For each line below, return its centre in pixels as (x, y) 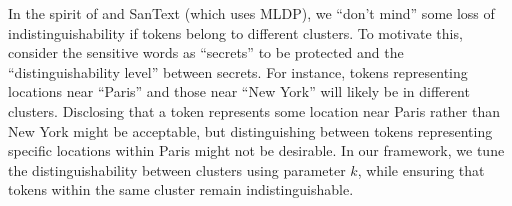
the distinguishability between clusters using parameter (177, 169)
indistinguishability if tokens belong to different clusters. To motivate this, (235, 32)
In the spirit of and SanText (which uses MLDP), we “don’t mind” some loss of (251, 13)
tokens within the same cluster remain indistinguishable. (181, 189)
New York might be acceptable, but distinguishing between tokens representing (250, 130)
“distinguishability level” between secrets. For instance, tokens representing (238, 71)
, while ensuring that (421, 169)
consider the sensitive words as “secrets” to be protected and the (206, 52)
